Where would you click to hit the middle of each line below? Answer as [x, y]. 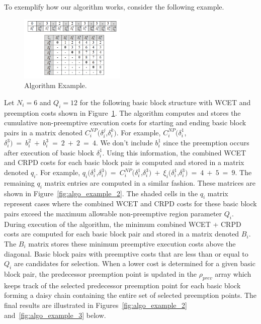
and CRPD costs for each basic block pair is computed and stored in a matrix [124, 162]
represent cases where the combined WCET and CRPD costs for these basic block [130, 204]
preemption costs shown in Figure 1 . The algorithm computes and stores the [122, 112]
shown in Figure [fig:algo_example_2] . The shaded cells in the [101, 193]
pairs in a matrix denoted [43, 132]
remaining [19, 182]
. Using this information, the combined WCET [174, 152]
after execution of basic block [49, 152]
